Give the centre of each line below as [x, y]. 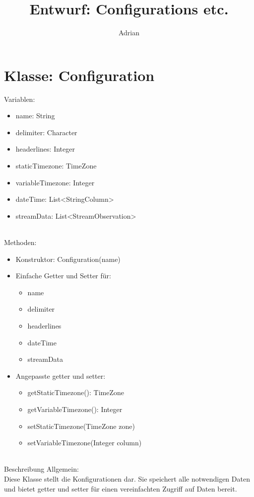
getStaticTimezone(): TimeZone [76, 392]
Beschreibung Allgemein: [41, 469]
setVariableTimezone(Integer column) [85, 443]
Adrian [129, 33]
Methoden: [20, 242]
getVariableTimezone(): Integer [75, 409]
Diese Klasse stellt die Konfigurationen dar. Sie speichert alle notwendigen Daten [127, 478]
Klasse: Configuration [79, 75]
